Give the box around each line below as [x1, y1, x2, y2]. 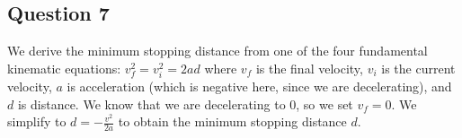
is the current [381, 58, 456, 77]
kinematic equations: [7, 58, 121, 77]
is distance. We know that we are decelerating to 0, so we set [17, 94, 353, 113]
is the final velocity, [255, 58, 363, 77]
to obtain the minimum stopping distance [118, 112, 347, 131]
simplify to [7, 112, 67, 131]
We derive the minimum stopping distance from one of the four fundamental [7, 41, 428, 60]
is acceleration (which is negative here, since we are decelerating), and [67, 76, 452, 95]
